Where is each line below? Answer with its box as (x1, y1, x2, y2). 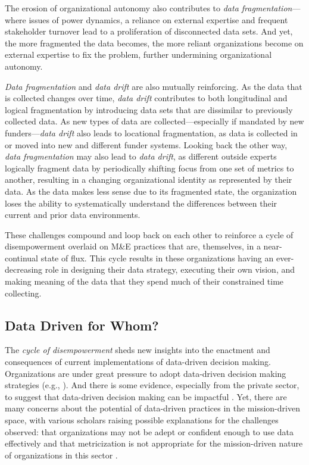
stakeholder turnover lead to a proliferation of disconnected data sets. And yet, (5, 25, 293, 38)
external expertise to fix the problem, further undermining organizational (5, 48, 272, 61)
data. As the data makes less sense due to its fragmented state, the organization (5, 185, 297, 197)
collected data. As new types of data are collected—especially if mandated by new (5, 115, 304, 127)
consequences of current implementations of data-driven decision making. (5, 355, 271, 368)
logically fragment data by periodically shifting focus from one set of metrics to (5, 161, 294, 174)
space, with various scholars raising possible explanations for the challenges (5, 414, 279, 426)
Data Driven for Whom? (5, 316, 159, 334)
